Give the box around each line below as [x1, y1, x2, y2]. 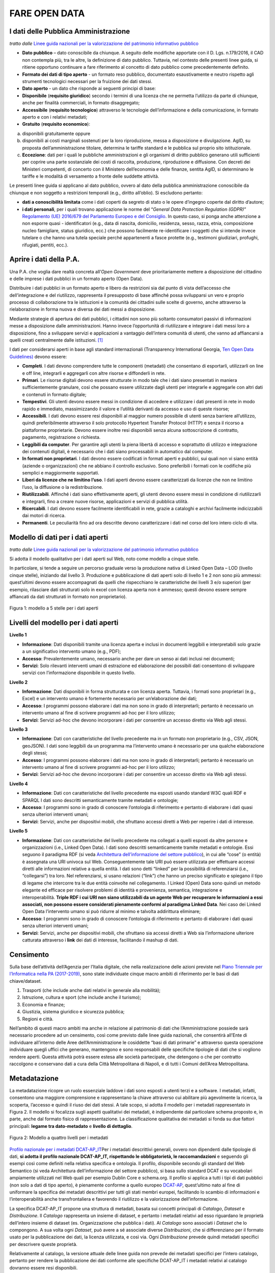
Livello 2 [9, 679, 28, 685]
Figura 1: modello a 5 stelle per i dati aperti [9, 605, 99, 611]
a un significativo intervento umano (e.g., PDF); [22, 648, 121, 654]
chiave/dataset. [9, 978, 42, 984]
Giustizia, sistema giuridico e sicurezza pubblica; [22, 1009, 125, 1015]
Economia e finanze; [22, 1001, 65, 1008]
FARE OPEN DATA [9, 8, 85, 19]
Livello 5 [9, 828, 28, 834]
